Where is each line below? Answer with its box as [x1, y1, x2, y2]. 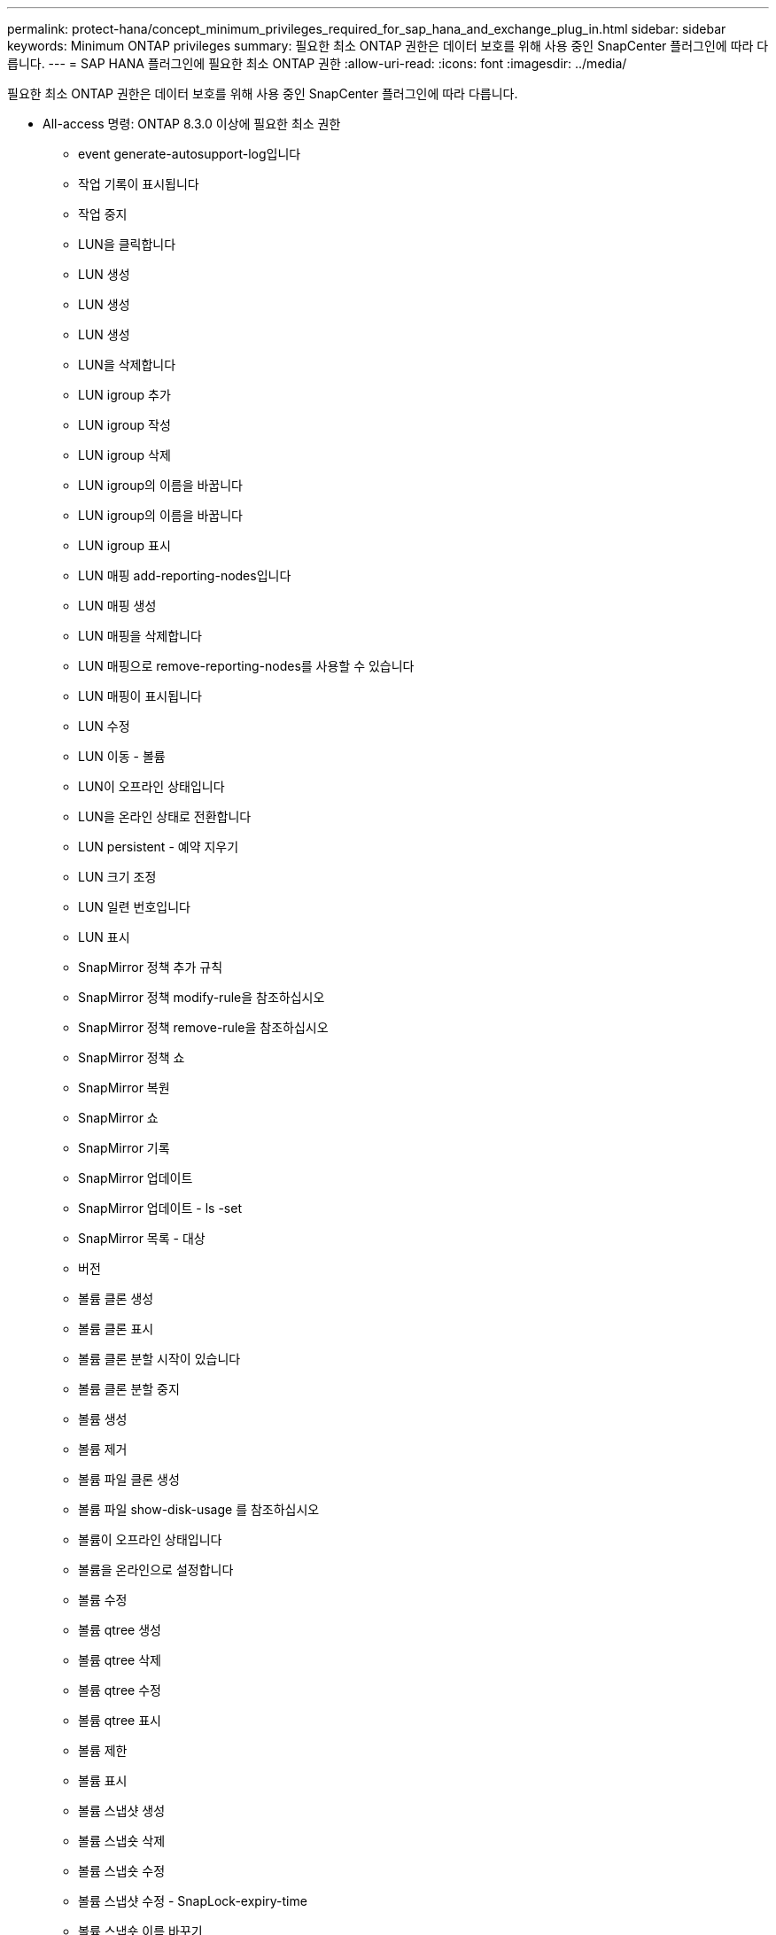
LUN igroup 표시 [78, 538, 171, 553]
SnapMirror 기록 [78, 1140, 170, 1155]
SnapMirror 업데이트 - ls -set [78, 1201, 242, 1216]
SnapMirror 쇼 [78, 1110, 159, 1125]
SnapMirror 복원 [78, 1080, 170, 1095]
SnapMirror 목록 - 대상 [78, 1231, 206, 1246]
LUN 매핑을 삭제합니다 [78, 628, 202, 643]
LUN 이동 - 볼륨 [78, 749, 166, 764]
